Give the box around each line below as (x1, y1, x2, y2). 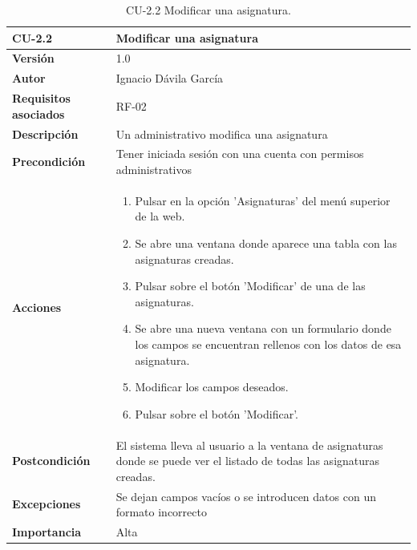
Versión (12, 50, 55, 67)
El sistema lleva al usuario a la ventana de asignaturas (115, 436, 383, 453)
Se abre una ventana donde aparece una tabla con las (135, 235, 397, 252)
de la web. (135, 208, 185, 224)
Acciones (12, 298, 62, 315)
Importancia (12, 524, 82, 540)
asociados (12, 105, 65, 122)
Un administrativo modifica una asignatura (115, 125, 328, 142)
